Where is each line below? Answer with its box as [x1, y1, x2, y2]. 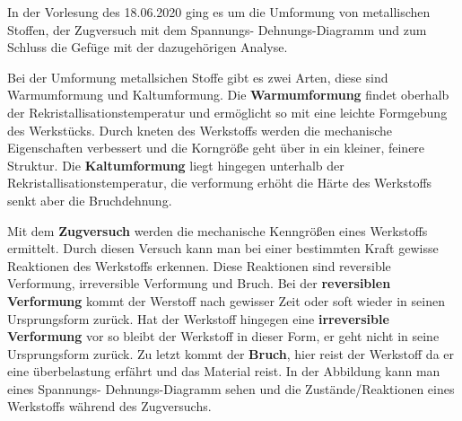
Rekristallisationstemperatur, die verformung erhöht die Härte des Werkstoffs [7, 173, 432, 192]
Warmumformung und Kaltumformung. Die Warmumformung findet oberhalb [7, 85, 449, 104]
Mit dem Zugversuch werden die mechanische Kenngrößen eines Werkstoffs [7, 221, 428, 240]
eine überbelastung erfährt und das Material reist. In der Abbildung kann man [7, 362, 440, 381]
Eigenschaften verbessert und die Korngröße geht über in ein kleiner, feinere [7, 138, 425, 157]
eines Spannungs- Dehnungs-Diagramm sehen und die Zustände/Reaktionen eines [7, 379, 455, 398]
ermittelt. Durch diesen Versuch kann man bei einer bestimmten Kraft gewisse [7, 239, 439, 258]
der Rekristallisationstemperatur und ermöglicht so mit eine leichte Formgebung [7, 102, 448, 121]
